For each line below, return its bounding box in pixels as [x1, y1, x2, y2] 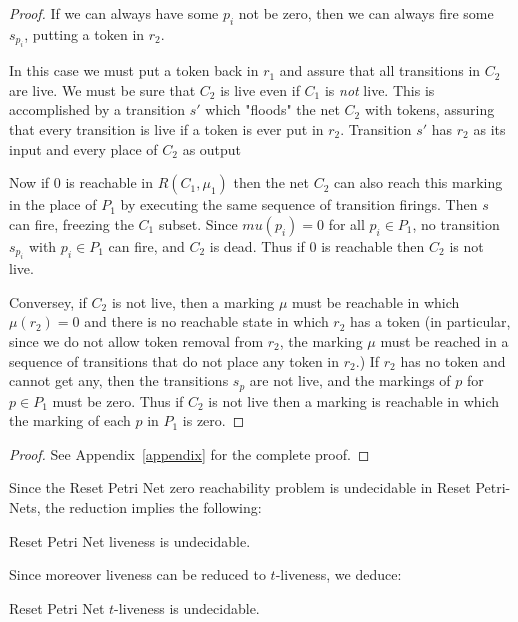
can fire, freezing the [9, 213, 134, 234]
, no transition [412, 213, 500, 234]
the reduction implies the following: [45, 496, 262, 517]
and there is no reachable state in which [84, 311, 329, 332]
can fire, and [108, 235, 185, 256]
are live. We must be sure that [9, 79, 196, 100]
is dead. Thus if [209, 235, 305, 256]
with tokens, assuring [364, 99, 495, 120]
